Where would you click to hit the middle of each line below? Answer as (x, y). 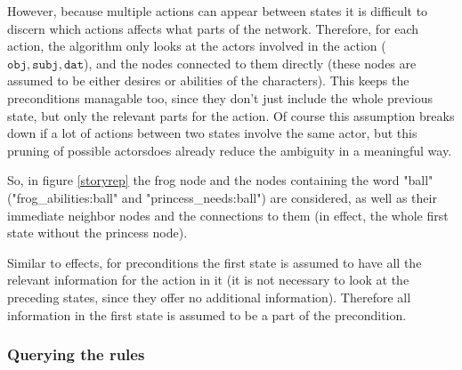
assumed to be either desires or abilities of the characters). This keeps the (208, 80)
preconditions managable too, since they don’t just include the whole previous (220, 97)
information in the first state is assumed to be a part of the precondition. (207, 314)
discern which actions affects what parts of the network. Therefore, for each (213, 28)
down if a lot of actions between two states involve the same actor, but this (212, 133)
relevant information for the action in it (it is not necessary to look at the (208, 280)
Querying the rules (76, 354)
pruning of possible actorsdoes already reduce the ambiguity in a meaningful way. (230, 150)
